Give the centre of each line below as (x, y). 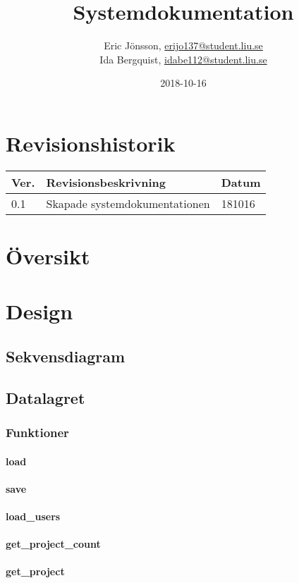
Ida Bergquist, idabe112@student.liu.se (183, 59)
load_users (33, 516)
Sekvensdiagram (66, 356)
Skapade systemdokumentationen (128, 203)
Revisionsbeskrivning (106, 182)
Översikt (48, 256)
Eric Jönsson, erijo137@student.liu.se (183, 45)
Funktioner (37, 432)
